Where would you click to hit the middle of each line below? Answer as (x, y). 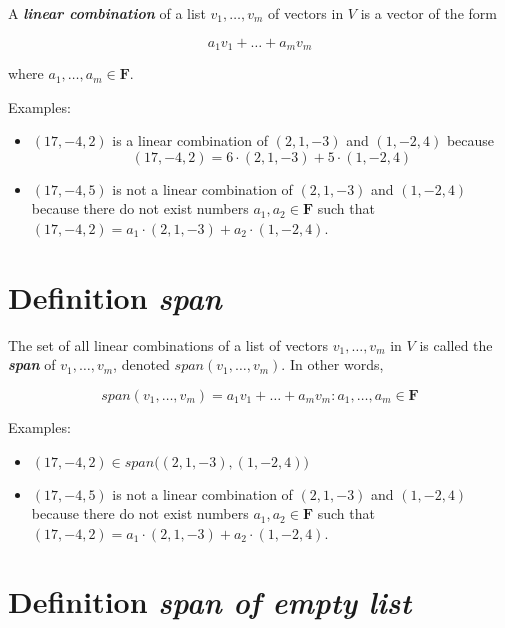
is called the (456, 344)
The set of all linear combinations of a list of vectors (168, 344)
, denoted (141, 364)
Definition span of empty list (210, 602)
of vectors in (306, 13)
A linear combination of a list (107, 13)
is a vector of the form (428, 13)
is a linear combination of (190, 140)
